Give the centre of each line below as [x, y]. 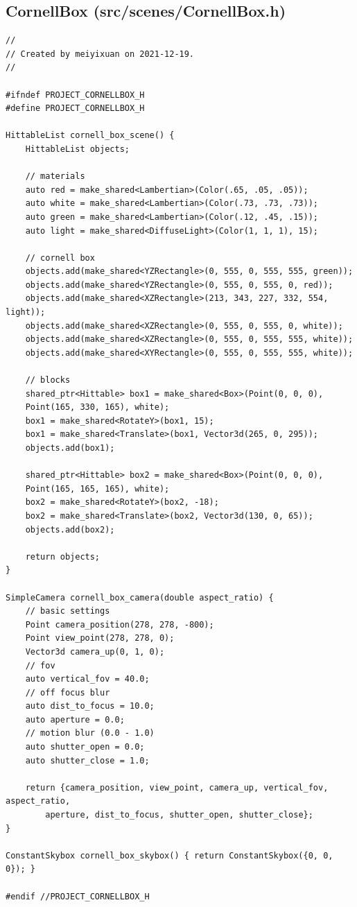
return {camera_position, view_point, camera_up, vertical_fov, [177, 787]
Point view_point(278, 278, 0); [100, 638]
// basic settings [68, 611]
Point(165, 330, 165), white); [97, 407]
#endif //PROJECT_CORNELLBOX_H [78, 896]
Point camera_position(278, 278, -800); [120, 624]
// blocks [48, 380]
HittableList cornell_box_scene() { [90, 136]
